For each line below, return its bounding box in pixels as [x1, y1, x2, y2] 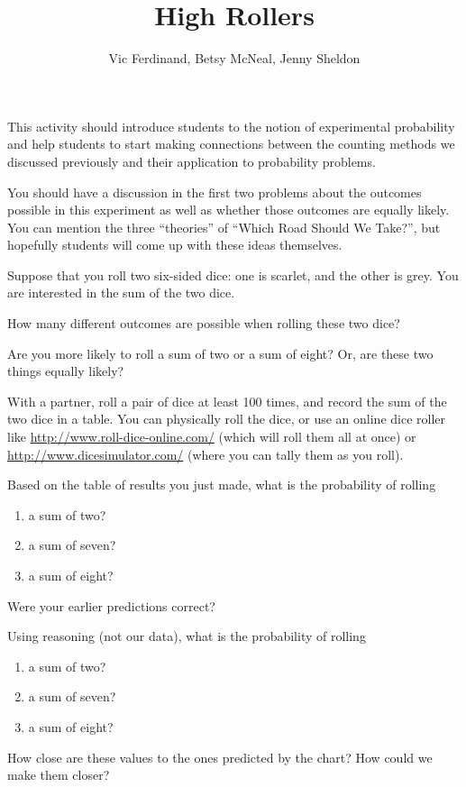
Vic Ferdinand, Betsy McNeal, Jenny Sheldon [108, 49, 361, 68]
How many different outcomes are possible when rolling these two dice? [7, 314, 400, 333]
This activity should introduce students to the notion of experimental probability [7, 116, 455, 135]
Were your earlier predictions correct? [7, 596, 215, 615]
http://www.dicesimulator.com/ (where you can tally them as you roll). [7, 444, 404, 463]
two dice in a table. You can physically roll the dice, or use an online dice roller [7, 409, 446, 428]
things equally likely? [7, 361, 124, 380]
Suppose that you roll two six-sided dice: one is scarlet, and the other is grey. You [7, 265, 459, 284]
